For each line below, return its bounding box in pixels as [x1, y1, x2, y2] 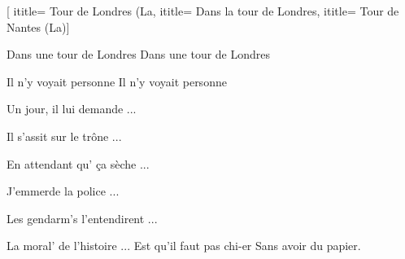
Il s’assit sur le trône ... [7, 127, 122, 144]
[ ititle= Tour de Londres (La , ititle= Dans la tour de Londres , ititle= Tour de [7, 2, 399, 19]
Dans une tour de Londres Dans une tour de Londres [7, 46, 271, 63]
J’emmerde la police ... [7, 182, 120, 200]
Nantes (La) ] [7, 18, 70, 35]
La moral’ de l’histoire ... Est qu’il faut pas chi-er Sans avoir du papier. [7, 237, 361, 254]
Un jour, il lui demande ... [7, 100, 137, 117]
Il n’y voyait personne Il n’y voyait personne [7, 72, 227, 90]
